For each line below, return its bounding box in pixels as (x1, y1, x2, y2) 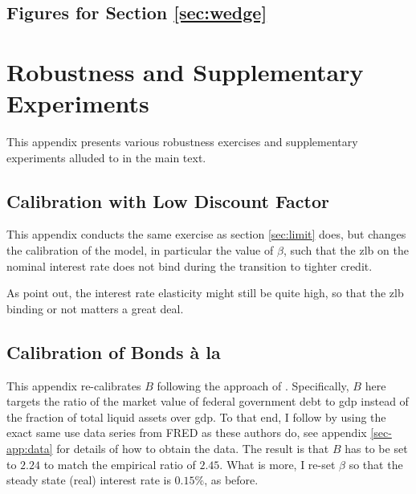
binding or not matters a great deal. (6, 300, 184, 316)
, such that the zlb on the (283, 242, 409, 259)
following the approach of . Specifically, (157, 377, 349, 394)
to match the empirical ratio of (43, 455, 196, 472)
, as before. (204, 472, 259, 488)
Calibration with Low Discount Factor (6, 188, 329, 213)
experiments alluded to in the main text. (6, 149, 206, 165)
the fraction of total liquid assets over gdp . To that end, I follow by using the (6, 408, 386, 425)
